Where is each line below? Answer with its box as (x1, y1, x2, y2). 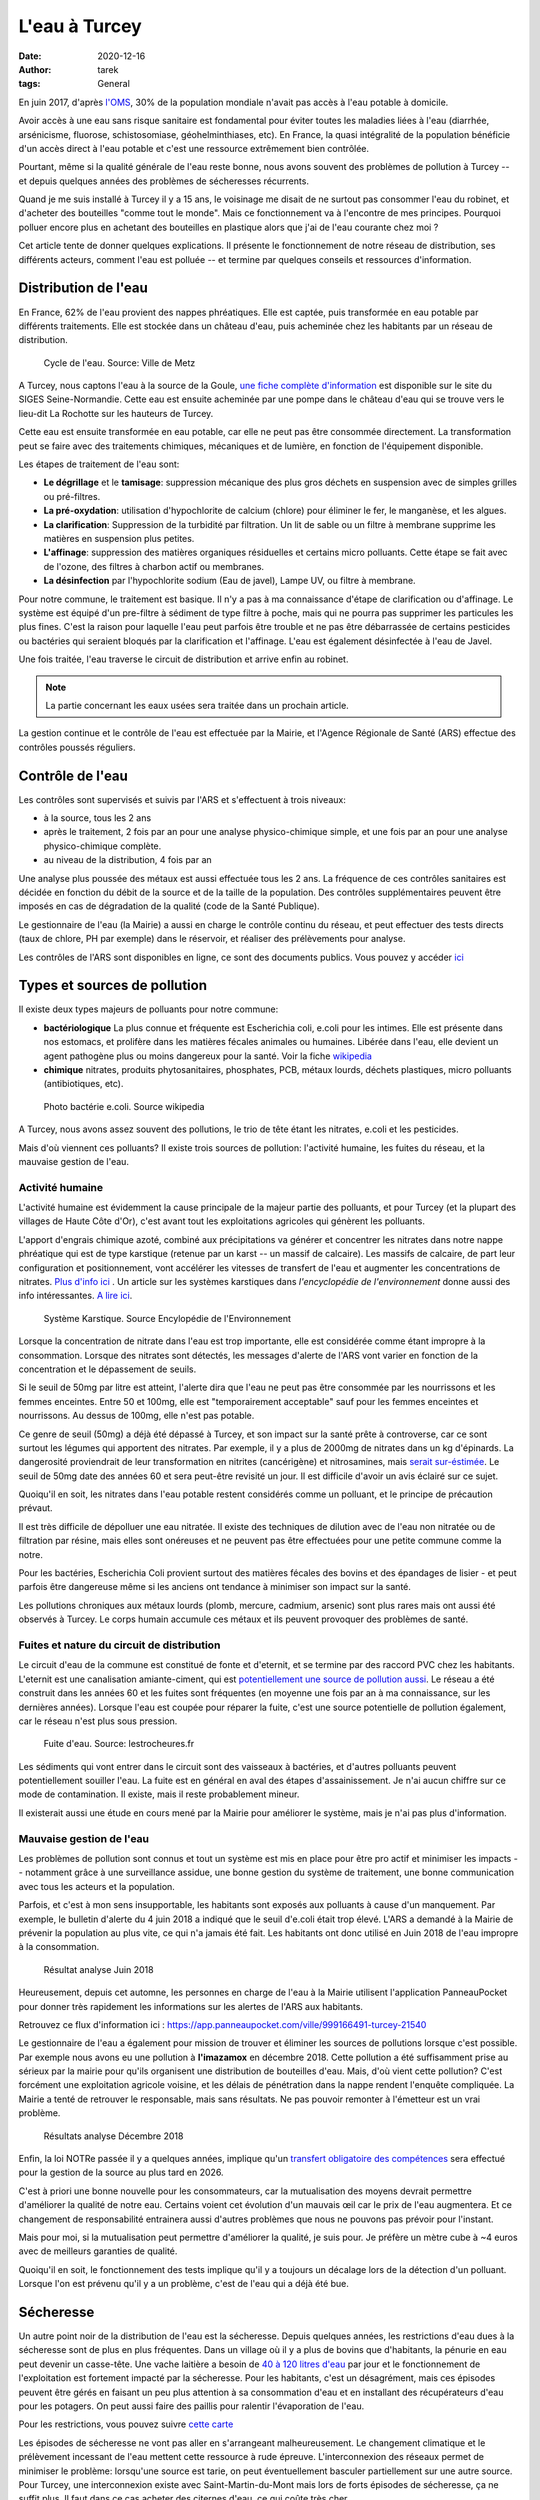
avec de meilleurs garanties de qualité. (18, 2245, 178, 2257)
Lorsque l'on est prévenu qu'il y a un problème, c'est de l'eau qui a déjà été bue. (18, 2278, 350, 2290)
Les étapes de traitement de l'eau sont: (18, 458, 180, 470)
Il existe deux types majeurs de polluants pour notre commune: (18, 1003, 279, 1015)
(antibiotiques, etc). (43, 1078, 124, 1090)
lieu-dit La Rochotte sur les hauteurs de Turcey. (18, 407, 214, 419)
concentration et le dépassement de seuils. (18, 1363, 197, 1375)
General (97, 78, 130, 90)
